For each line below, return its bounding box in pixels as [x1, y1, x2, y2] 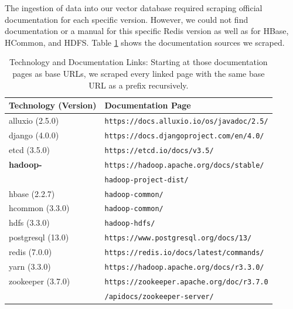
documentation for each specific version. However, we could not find [5, 13, 248, 25]
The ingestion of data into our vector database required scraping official [5, 2, 263, 13]
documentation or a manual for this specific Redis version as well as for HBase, [5, 25, 289, 37]
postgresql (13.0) [9, 231, 69, 243]
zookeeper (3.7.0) [9, 275, 70, 287]
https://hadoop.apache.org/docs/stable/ [104, 161, 264, 169]
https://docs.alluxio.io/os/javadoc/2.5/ [104, 117, 268, 125]
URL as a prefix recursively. [88, 79, 189, 91]
